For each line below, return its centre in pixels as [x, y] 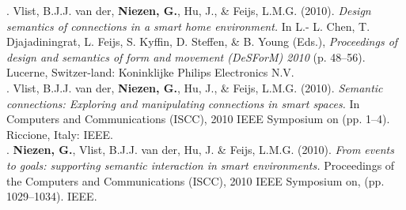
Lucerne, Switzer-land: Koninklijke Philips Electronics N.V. [150, 72]
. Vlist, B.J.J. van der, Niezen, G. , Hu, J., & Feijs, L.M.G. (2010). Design [189, 10]
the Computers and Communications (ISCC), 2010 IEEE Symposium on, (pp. [195, 180]
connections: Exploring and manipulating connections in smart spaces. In [183, 103]
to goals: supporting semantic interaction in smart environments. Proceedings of [201, 165]
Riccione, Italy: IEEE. [60, 134]
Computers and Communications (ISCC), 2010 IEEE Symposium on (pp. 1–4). [198, 119]
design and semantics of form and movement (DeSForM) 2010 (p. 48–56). [186, 56]
